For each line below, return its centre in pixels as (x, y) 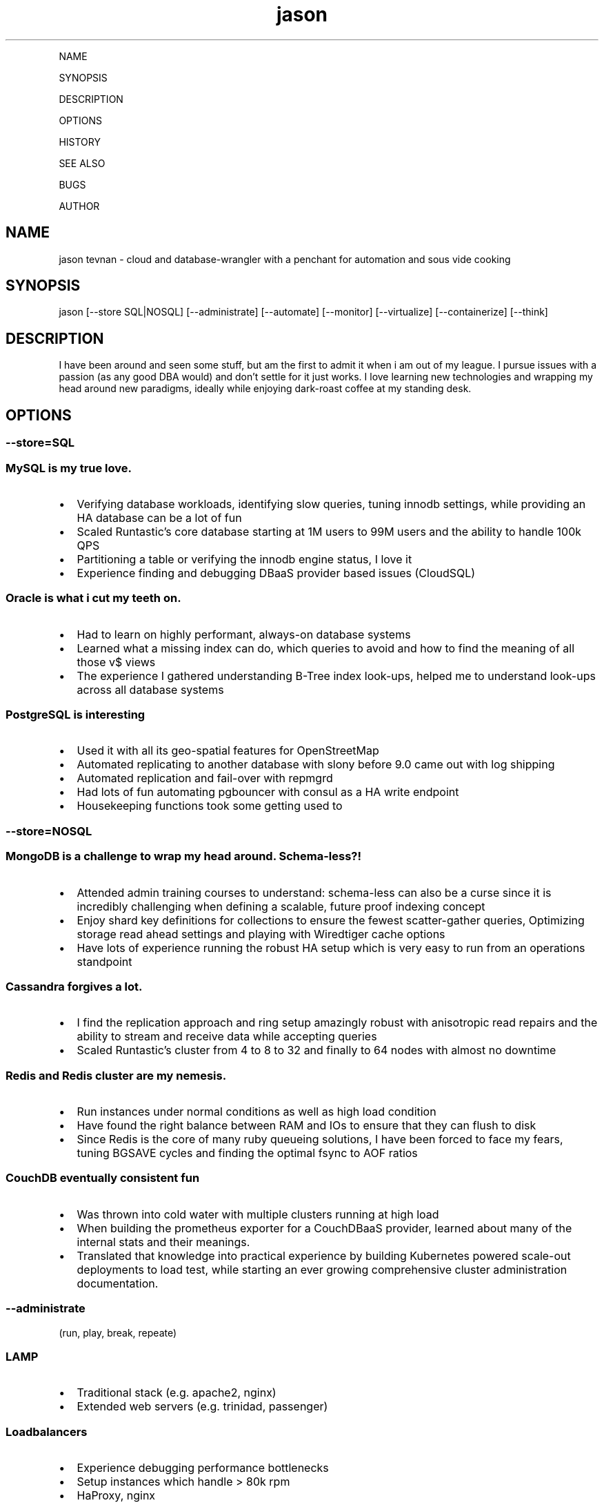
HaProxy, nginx (116, 1495)
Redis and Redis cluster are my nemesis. (116, 1075)
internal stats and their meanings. (163, 1242)
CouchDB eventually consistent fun (103, 1178)
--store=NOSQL (49, 831)
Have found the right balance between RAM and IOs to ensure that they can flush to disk (306, 1125)
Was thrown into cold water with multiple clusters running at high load (258, 1214)
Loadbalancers (47, 1431)
